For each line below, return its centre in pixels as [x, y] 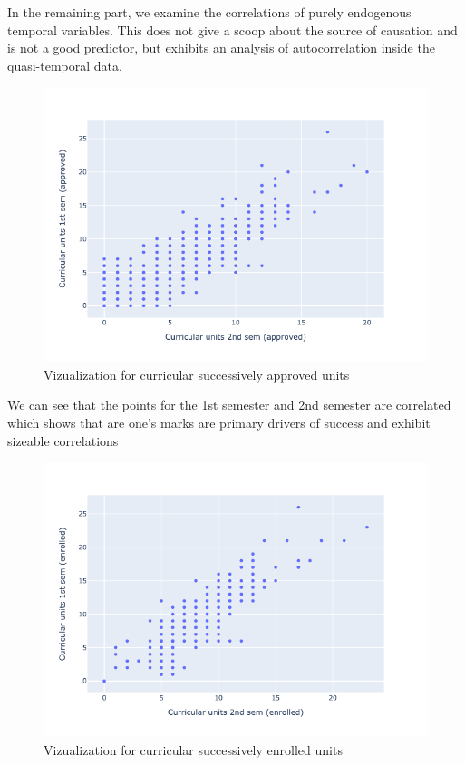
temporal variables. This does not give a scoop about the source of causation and [232, 29]
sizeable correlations [63, 440]
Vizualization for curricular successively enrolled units [193, 749]
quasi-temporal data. [65, 65]
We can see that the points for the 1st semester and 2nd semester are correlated [229, 405]
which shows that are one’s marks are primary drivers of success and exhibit [219, 422]
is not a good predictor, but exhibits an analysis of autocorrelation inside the [221, 48]
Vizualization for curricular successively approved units [197, 374]
